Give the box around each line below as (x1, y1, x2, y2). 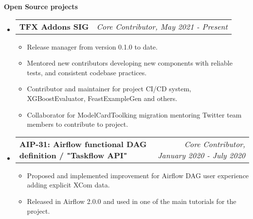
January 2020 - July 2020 (158, 149, 245, 161)
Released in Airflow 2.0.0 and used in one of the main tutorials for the (27, 196, 236, 206)
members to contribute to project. (27, 119, 128, 129)
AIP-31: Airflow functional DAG (19, 138, 147, 150)
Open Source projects (4, 1, 78, 11)
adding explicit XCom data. (27, 180, 110, 190)
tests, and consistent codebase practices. (27, 67, 147, 77)
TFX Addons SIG (19, 20, 89, 32)
